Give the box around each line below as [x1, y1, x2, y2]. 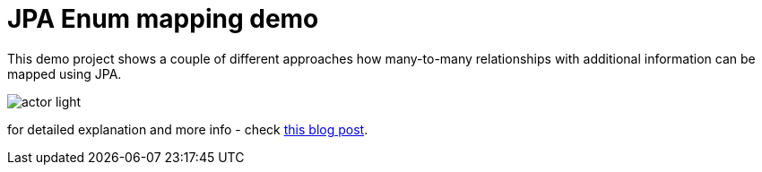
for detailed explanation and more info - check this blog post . [7, 121, 368, 137]
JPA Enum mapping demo [7, 4, 319, 34]
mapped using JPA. [7, 65, 122, 82]
